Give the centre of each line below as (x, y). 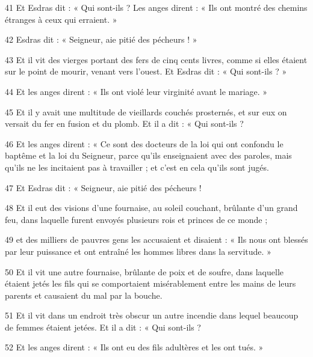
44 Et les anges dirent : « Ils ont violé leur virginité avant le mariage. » (136, 91)
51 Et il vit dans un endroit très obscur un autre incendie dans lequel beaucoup (152, 315)
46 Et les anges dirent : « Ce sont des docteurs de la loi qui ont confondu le (144, 143)
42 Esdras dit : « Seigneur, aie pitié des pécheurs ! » (101, 39)
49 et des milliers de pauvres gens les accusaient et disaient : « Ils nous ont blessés (156, 240)
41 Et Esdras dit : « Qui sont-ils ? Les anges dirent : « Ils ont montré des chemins (156, 7)
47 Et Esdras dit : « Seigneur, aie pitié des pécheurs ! (103, 187)
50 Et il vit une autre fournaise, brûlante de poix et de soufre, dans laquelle (144, 271)
